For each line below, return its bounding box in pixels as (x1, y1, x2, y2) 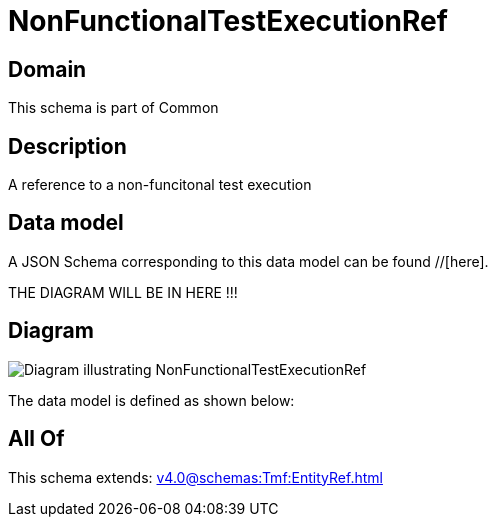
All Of (8, 426, 65, 452)
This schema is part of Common (8, 99, 219, 117)
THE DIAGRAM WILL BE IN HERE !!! (8, 283, 238, 301)
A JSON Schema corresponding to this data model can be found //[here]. (8, 252, 489, 270)
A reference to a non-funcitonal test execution (8, 176, 312, 194)
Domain (8, 56, 87, 82)
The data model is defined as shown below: (8, 391, 295, 409)
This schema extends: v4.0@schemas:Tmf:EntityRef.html (8, 468, 383, 486)
